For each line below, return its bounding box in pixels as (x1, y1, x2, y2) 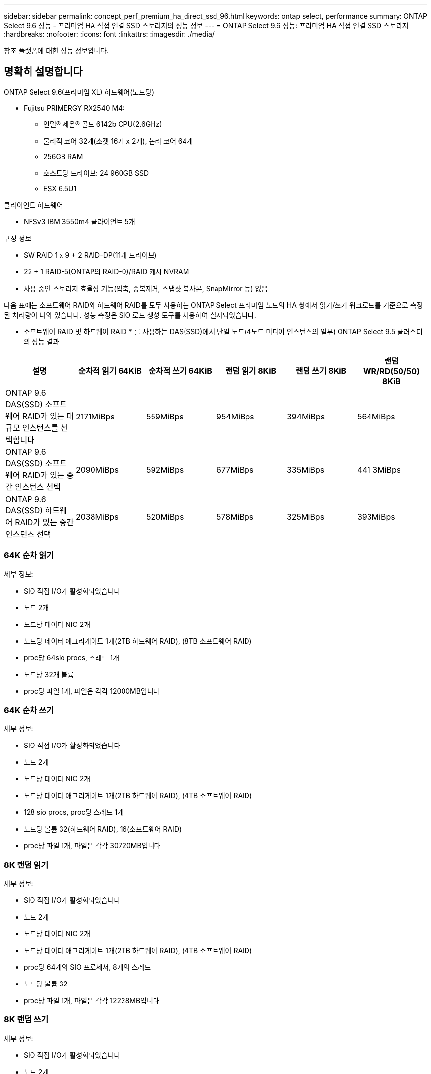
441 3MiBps (357, 464, 401, 475)
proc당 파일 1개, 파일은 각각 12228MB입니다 (24, 996, 159, 1005)
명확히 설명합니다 (4, 65, 83, 78)
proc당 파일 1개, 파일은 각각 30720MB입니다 (24, 841, 161, 850)
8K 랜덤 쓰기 (4, 1014, 49, 1025)
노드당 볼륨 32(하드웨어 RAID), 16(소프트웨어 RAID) (24, 825, 182, 834)
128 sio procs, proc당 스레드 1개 (24, 808, 124, 817)
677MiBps (216, 464, 254, 475)
